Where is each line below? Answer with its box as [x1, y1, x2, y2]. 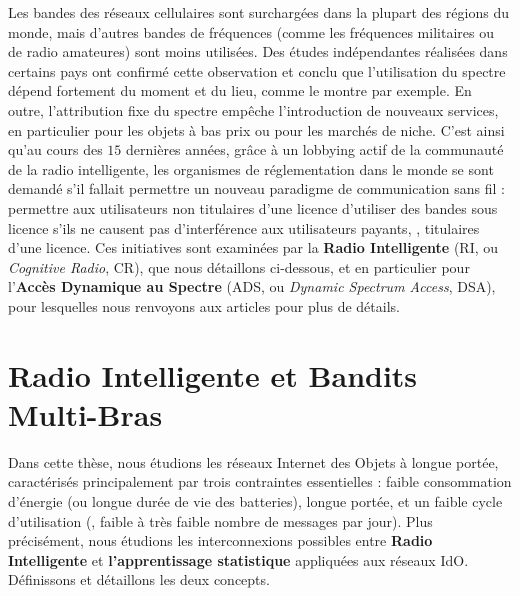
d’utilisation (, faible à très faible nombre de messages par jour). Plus [8, 510, 433, 531]
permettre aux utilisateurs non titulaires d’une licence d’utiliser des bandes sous [8, 197, 498, 218]
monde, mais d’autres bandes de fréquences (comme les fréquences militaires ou [8, 21, 494, 42]
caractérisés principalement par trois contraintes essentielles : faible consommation [8, 471, 512, 492]
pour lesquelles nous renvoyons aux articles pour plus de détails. [8, 295, 400, 316]
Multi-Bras [8, 393, 163, 434]
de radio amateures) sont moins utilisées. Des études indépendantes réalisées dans [8, 41, 508, 62]
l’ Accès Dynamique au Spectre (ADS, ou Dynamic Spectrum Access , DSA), [8, 276, 496, 297]
